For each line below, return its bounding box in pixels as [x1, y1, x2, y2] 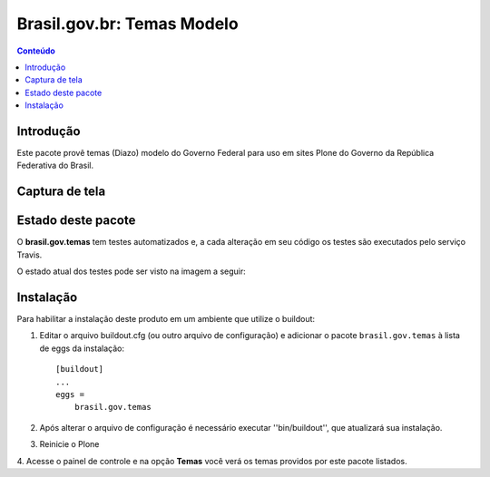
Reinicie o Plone [39, 439, 100, 450]
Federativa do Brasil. [16, 160, 94, 171]
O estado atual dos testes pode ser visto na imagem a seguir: [16, 266, 247, 277]
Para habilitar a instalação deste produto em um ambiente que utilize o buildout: [16, 314, 316, 325]
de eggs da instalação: [39, 343, 124, 354]
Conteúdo [16, 45, 56, 56]
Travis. [16, 249, 43, 260]
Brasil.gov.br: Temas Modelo [16, 14, 240, 34]
